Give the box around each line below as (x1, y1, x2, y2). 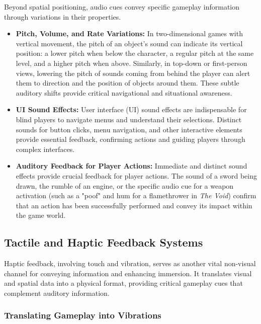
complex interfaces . (16, 143, 75, 154)
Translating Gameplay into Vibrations (4, 309, 161, 321)
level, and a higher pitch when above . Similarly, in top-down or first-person (16, 57, 247, 68)
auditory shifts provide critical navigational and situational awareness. (16, 87, 232, 98)
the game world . (16, 210, 66, 220)
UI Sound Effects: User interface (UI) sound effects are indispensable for (16, 104, 247, 115)
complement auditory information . (4, 287, 110, 298)
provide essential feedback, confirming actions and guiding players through (16, 134, 245, 144)
